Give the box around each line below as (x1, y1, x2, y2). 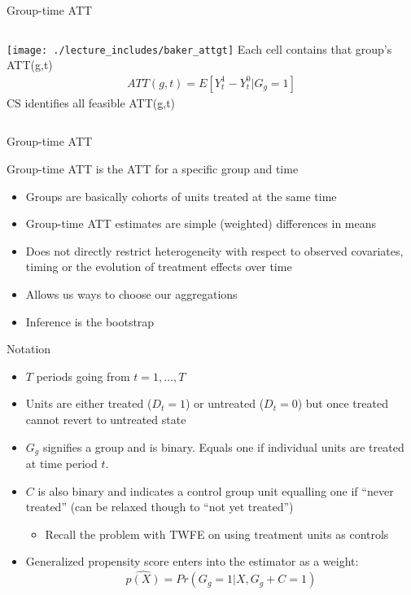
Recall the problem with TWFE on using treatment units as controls (45, 525, 389, 542)
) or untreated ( (185, 395, 265, 412)
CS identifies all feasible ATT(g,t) (7, 94, 176, 111)
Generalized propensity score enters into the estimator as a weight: (25, 553, 359, 570)
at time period (25, 455, 98, 472)
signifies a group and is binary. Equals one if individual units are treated (42, 438, 404, 455)
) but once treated (297, 395, 388, 412)
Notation (7, 340, 51, 357)
